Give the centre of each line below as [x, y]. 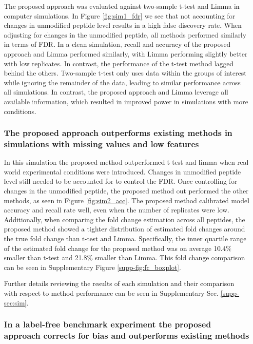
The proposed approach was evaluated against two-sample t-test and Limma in [122, 6]
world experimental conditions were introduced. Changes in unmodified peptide [123, 171]
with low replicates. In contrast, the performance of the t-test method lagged [119, 63]
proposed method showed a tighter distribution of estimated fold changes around [125, 229]
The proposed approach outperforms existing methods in [118, 133]
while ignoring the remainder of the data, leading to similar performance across [122, 82]
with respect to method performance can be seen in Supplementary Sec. [111, 293]
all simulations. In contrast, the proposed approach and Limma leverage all [116, 92]
